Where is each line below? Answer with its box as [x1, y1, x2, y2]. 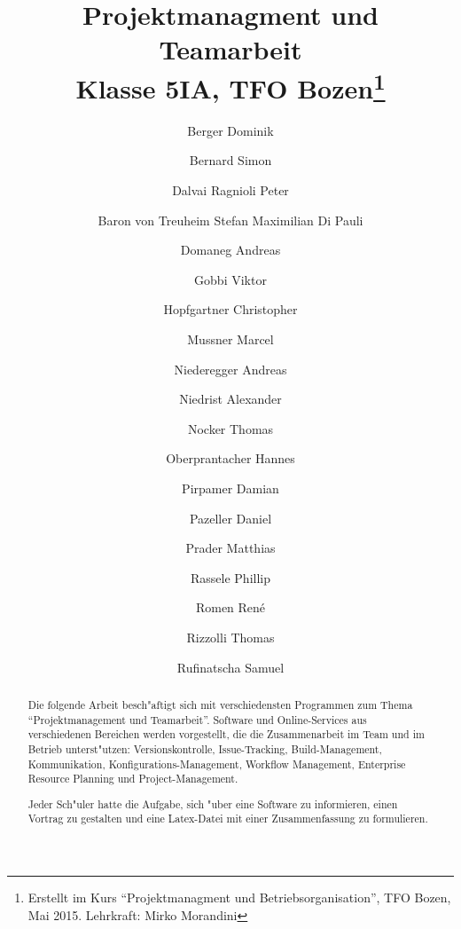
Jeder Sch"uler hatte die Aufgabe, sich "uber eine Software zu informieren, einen [27, 796, 398, 811]
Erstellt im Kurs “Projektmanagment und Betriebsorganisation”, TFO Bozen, [27, 888, 451, 907]
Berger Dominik [187, 121, 274, 139]
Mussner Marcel [187, 329, 274, 348]
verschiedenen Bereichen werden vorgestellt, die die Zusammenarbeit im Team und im [27, 727, 425, 742]
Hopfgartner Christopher [163, 300, 298, 319]
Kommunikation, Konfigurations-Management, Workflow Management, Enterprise [27, 756, 406, 771]
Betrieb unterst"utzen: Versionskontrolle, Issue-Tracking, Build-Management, [27, 741, 382, 756]
